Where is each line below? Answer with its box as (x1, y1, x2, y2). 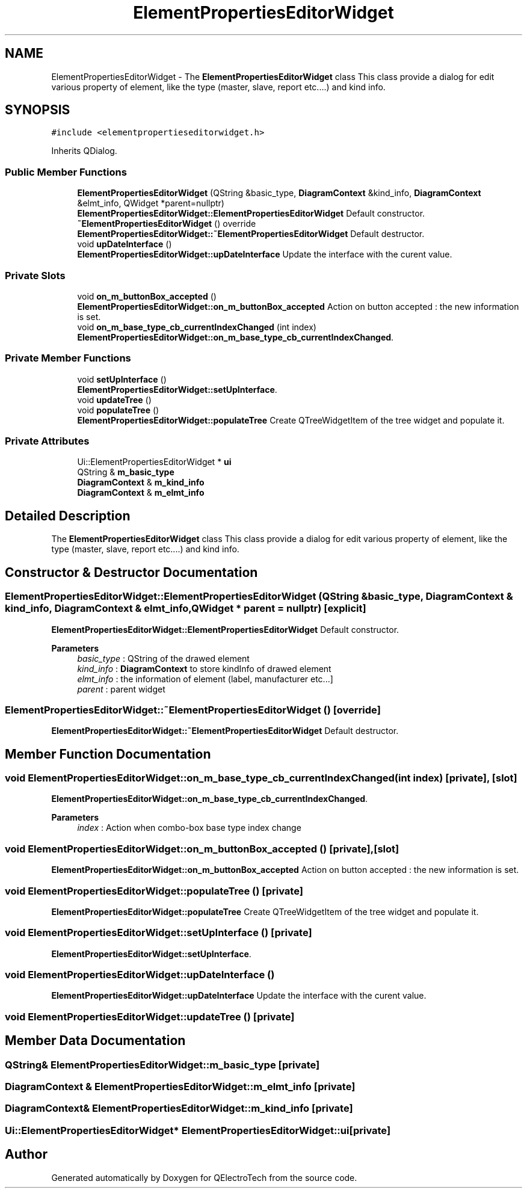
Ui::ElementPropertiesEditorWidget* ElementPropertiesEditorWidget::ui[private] (5, 1124, 391, 1136)
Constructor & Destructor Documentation (5, 564, 258, 580)
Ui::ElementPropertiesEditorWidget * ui (77, 457, 232, 467)
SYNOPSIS (5, 102, 70, 118)
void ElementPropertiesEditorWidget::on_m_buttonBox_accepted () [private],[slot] (5, 842, 399, 855)
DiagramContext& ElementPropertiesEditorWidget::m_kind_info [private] (5, 1102, 353, 1115)
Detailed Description (5, 508, 131, 523)
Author (5, 1147, 48, 1162)
